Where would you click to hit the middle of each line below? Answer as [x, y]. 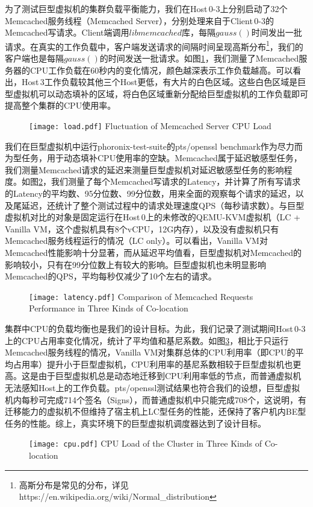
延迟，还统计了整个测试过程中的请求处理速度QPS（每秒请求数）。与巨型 [163, 205]
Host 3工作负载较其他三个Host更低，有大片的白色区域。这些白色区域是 [160, 82]
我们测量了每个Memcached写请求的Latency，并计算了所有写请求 [176, 181]
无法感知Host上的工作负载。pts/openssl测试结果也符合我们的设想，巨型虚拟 [153, 387]
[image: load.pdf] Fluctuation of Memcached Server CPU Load [150, 126]
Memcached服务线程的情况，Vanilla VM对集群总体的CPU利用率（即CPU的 [150, 352]
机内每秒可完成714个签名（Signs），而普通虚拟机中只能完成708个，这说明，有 [156, 399]
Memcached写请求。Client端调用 [67, 32]
